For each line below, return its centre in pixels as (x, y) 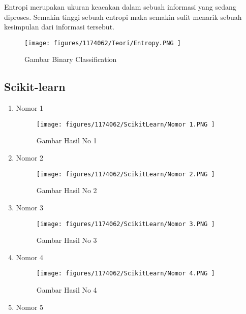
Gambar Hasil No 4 (67, 290)
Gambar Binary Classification (71, 59)
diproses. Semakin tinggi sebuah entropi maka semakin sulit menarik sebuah (123, 17)
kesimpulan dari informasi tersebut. (59, 27)
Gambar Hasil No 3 (67, 240)
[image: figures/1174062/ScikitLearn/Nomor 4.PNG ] (126, 274)
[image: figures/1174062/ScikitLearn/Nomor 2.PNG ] (126, 174)
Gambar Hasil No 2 (67, 190)
